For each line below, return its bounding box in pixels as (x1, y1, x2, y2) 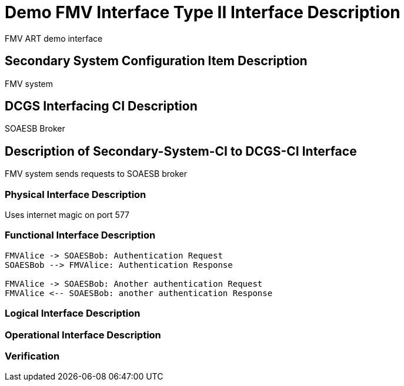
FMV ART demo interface (5, 33, 103, 43)
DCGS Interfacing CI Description (5, 99, 198, 114)
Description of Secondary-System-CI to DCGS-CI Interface (5, 143, 357, 159)
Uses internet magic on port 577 (5, 210, 130, 220)
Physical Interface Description (5, 188, 146, 200)
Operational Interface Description (5, 328, 161, 341)
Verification (5, 350, 60, 362)
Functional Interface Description (5, 229, 156, 241)
